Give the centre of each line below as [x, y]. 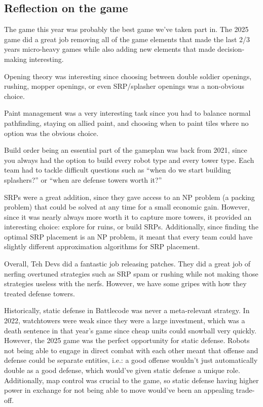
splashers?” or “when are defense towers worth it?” [83, 179]
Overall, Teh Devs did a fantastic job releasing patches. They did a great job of [127, 264]
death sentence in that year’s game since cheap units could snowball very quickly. [130, 330]
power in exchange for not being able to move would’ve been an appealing [119, 390]
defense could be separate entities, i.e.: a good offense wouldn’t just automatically [131, 360]
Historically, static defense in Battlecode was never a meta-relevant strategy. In [127, 310]
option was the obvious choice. [51, 133]
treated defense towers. [40, 293]
